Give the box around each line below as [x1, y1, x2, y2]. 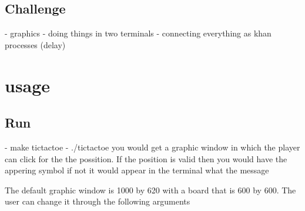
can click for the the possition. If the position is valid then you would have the [5, 152, 287, 165]
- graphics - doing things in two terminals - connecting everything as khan [5, 27, 272, 39]
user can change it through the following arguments [5, 195, 190, 207]
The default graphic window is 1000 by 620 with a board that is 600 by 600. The [5, 183, 296, 196]
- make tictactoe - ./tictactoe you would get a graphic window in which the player [5, 140, 300, 153]
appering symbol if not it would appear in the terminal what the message [5, 164, 269, 176]
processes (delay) [5, 38, 66, 51]
